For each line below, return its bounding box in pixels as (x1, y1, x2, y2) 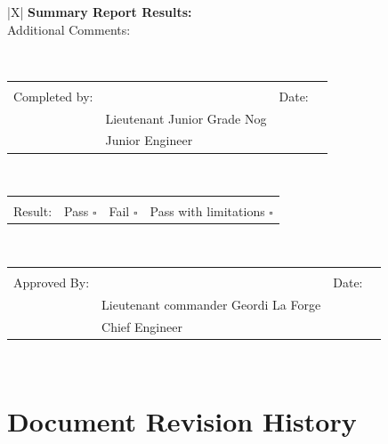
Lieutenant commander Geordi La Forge (101, 295, 321, 313)
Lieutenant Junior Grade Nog (105, 109, 267, 127)
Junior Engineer (105, 131, 193, 149)
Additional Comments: (7, 20, 131, 38)
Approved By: (13, 272, 90, 291)
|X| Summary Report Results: (7, 3, 192, 20)
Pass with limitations (150, 202, 265, 221)
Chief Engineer (101, 317, 182, 335)
